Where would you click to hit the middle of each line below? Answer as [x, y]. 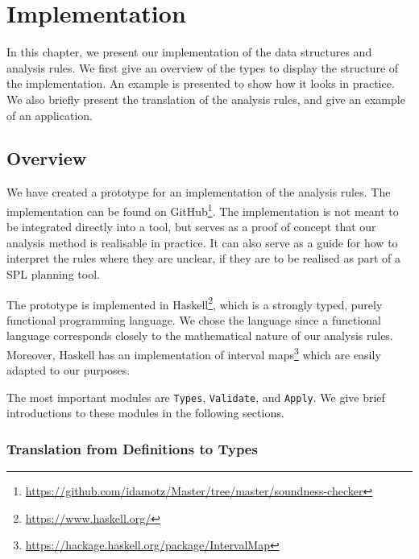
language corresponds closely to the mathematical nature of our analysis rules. [200, 335]
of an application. [50, 115]
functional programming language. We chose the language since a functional [194, 319]
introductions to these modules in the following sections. [145, 413]
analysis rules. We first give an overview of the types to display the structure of [203, 67]
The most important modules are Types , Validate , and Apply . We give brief [196, 397]
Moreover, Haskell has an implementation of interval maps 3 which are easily [194, 353]
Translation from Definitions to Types [132, 448]
